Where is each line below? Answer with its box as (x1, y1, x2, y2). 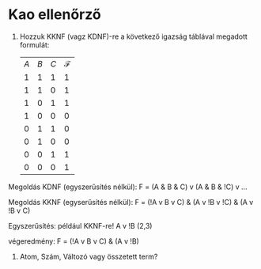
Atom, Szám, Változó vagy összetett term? (19, 252, 158, 261)
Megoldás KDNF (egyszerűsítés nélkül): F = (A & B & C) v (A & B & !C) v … (8, 182, 248, 191)
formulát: (19, 40, 50, 49)
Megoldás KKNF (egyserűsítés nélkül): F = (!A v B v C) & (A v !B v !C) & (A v (8, 197, 254, 206)
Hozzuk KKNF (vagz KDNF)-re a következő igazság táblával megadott (19, 32, 248, 41)
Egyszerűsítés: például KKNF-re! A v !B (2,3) (8, 221, 153, 230)
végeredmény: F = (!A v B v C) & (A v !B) (8, 236, 140, 246)
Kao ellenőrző (8, 6, 101, 24)
